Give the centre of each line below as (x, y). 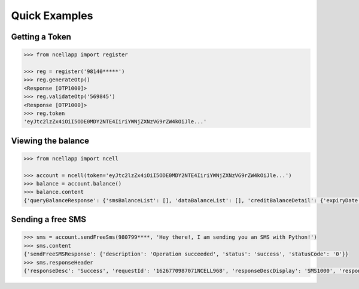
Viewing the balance (50, 141)
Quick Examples (52, 16)
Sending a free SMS (49, 219)
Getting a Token (41, 37)
